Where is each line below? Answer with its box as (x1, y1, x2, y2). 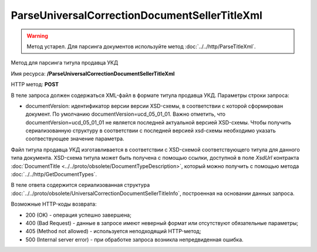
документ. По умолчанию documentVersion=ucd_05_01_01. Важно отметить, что (25, 110, 226, 117)
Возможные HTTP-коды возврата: (11, 200, 97, 208)
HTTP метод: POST (11, 81, 59, 88)
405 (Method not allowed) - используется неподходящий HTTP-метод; (25, 228, 201, 235)
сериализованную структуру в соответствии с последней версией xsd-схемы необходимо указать (25, 127, 276, 135)
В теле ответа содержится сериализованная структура (11, 182, 150, 189)
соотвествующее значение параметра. (25, 135, 124, 142)
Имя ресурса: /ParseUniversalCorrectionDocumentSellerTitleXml (11, 70, 175, 77)
